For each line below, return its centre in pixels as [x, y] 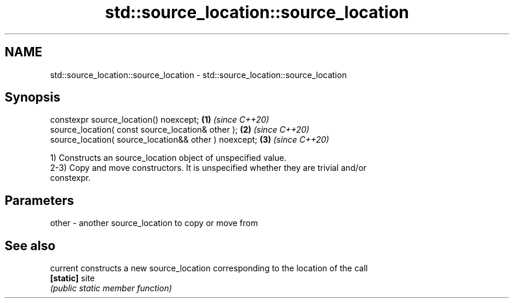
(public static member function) [111, 288]
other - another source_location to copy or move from [154, 223]
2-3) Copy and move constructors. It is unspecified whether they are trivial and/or [208, 168]
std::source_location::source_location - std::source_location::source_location [198, 75]
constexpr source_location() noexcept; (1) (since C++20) [160, 120]
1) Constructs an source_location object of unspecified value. [168, 158]
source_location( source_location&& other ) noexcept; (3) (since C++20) [190, 140]
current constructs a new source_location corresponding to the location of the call [209, 268]
